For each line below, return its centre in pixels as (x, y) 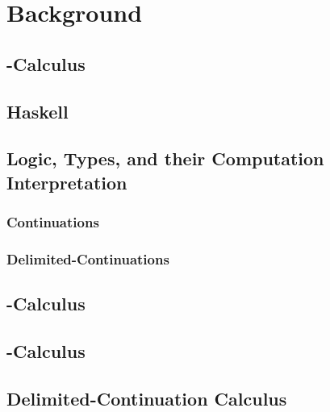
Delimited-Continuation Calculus (147, 398)
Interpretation (67, 182)
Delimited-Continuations (88, 258)
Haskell (38, 111)
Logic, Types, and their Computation (165, 158)
